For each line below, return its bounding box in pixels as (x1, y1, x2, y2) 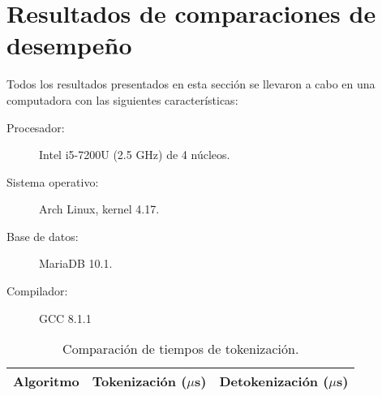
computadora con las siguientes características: (6, 91, 238, 108)
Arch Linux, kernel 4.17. (39, 200, 160, 217)
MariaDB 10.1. (39, 255, 113, 272)
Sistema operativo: (6, 173, 99, 190)
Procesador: (6, 118, 65, 136)
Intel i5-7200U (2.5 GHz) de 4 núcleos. (39, 146, 230, 163)
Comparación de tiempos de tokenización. (62, 339, 299, 359)
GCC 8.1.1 (39, 309, 92, 326)
